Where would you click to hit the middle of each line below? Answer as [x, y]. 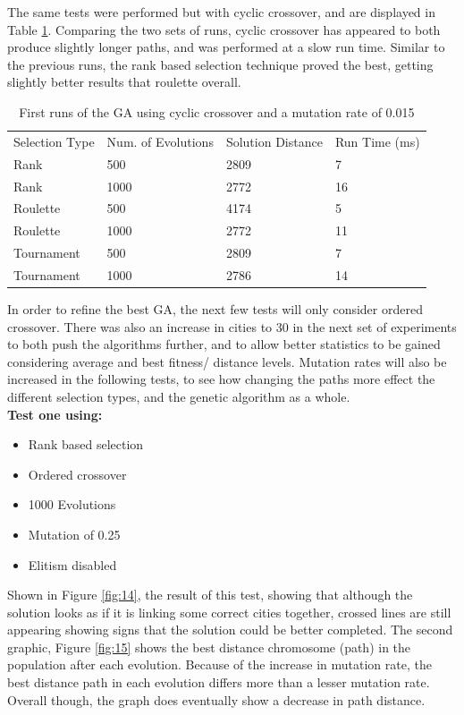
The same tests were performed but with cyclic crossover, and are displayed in [221, 12]
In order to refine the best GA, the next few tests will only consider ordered [215, 308]
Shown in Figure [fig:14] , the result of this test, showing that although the [210, 595]
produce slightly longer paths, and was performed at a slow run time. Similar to [226, 47]
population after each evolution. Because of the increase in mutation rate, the [219, 664]
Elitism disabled [72, 564]
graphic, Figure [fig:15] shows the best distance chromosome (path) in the [209, 647]
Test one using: [55, 414]
